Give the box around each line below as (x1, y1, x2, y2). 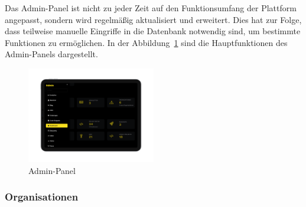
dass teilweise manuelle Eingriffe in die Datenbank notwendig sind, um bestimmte (5, 25, 301, 37)
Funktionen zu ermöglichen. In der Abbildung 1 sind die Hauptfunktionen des (5, 36, 288, 48)
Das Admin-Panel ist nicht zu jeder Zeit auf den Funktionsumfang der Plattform (5, 2, 297, 14)
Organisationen (5, 189, 79, 204)
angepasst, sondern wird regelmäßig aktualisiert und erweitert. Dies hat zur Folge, (5, 13, 302, 25)
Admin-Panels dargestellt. (5, 48, 98, 60)
